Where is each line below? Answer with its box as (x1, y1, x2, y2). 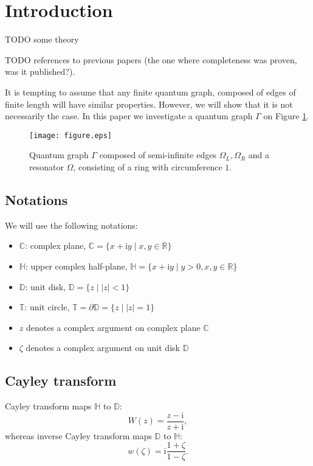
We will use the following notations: (5, 218, 138, 231)
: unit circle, (24, 301, 70, 313)
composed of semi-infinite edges (99, 148, 216, 161)
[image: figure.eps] (29, 131, 112, 140)
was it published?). (5, 65, 75, 78)
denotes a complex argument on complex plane (26, 321, 201, 333)
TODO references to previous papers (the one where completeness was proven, (5, 53, 297, 66)
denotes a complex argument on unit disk (26, 341, 180, 354)
